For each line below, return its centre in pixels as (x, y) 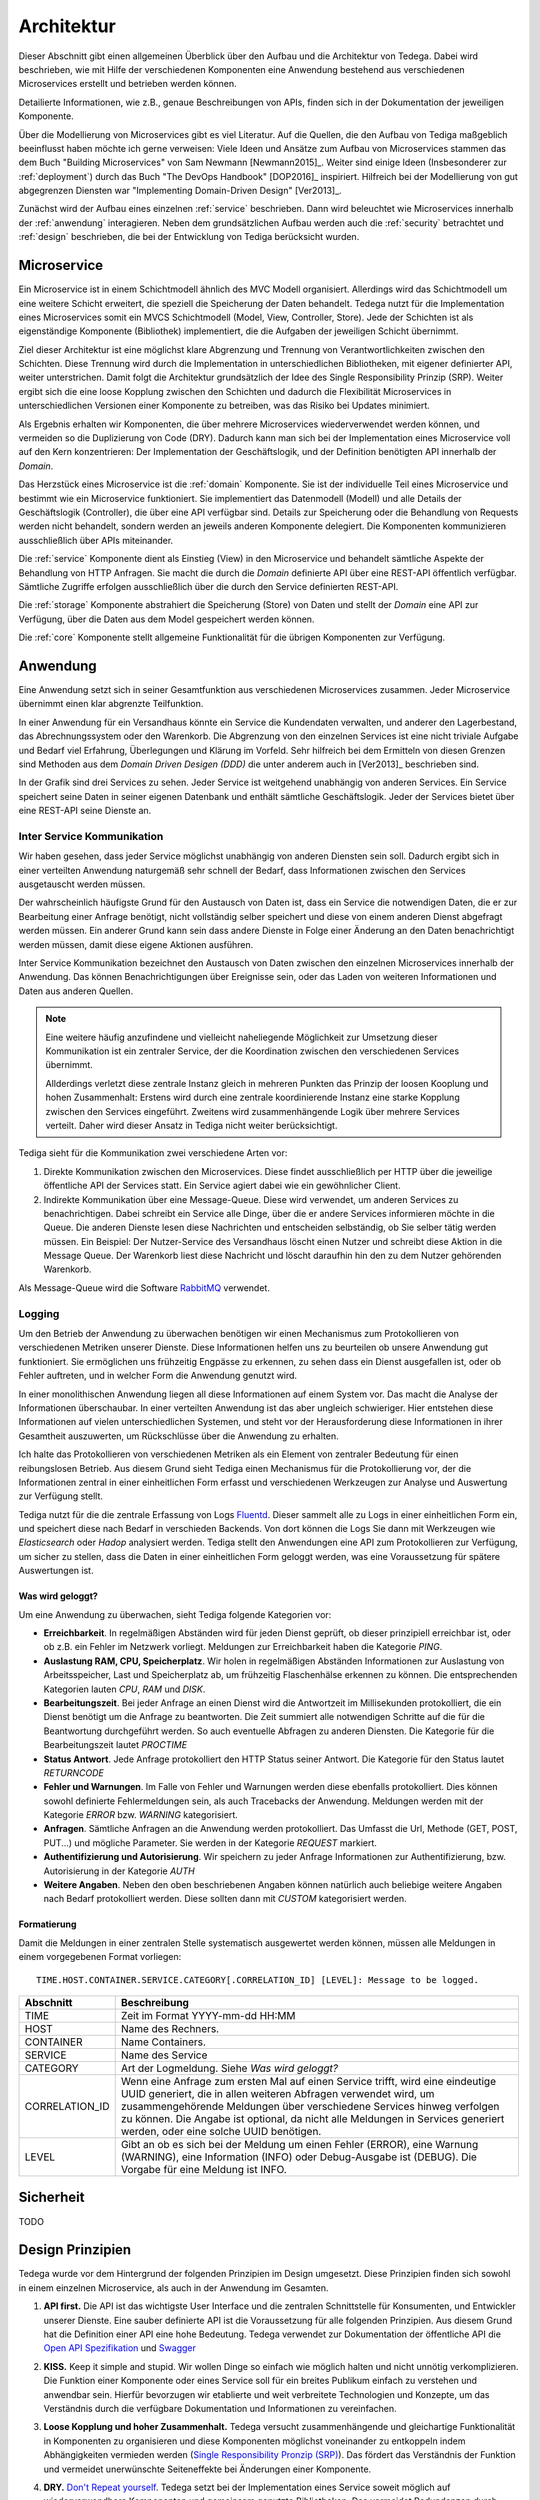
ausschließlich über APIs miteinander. (96, 540)
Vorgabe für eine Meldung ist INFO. (203, 2169)
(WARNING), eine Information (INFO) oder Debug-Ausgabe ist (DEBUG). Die (298, 2157)
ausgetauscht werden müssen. (82, 884)
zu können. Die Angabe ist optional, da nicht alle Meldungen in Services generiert (312, 2118)
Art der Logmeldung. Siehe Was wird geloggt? (229, 2068)
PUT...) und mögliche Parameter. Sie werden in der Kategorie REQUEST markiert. (210, 1842)
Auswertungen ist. (56, 1571)
